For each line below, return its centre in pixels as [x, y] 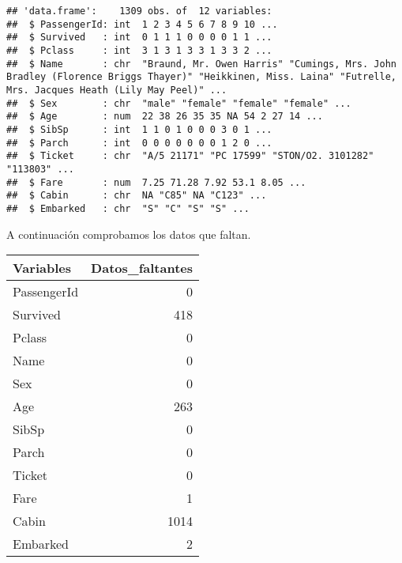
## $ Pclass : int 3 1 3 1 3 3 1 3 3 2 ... [139, 50]
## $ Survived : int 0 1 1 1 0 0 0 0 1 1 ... [139, 38]
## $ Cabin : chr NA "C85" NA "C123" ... [137, 196]
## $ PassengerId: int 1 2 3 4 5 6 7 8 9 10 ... [142, 24]
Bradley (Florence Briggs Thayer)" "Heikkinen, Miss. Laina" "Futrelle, [201, 77]
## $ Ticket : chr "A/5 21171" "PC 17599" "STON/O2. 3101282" [190, 156]
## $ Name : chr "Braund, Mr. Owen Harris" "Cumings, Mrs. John [201, 64]
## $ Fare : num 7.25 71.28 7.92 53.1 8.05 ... [156, 182]
